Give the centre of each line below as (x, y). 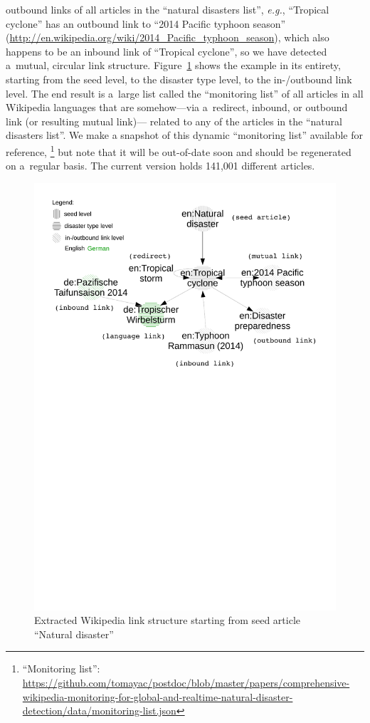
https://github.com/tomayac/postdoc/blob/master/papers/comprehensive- (186, 683)
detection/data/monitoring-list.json (99, 711)
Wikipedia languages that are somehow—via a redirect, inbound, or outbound (177, 107)
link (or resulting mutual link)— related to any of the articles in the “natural (174, 121)
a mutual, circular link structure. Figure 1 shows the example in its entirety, (173, 65)
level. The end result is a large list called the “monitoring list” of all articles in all (185, 93)
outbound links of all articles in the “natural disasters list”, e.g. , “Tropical (168, 9)
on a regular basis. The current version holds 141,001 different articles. (160, 166)
